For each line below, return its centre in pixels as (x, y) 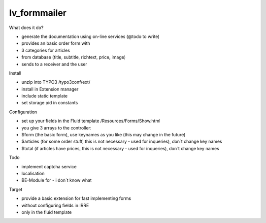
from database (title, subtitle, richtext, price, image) (73, 57)
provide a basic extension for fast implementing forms (76, 198)
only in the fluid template (47, 212)
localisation (33, 173)
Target (16, 189)
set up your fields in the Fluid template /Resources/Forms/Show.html (91, 121)
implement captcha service (49, 166)
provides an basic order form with (56, 43)
